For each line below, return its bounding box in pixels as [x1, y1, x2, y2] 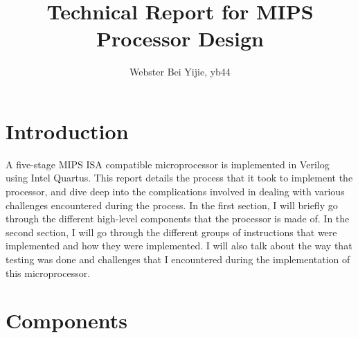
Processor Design [96, 24, 264, 53]
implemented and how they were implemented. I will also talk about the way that [6, 238, 352, 253]
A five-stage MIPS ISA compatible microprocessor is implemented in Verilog [6, 157, 330, 171]
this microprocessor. [6, 265, 91, 280]
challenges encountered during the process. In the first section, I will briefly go [6, 197, 338, 212]
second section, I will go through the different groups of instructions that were [6, 224, 337, 239]
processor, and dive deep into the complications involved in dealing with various [6, 184, 345, 199]
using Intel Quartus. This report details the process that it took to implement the [6, 170, 353, 185]
